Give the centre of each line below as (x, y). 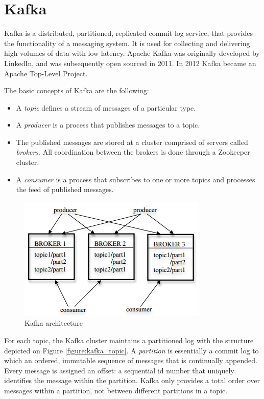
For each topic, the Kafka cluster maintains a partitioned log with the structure (129, 340)
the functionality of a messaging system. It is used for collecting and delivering (127, 43)
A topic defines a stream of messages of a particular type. (106, 107)
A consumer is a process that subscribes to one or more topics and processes (136, 179)
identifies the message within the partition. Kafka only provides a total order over (132, 380)
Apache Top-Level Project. (46, 73)
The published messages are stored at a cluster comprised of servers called (132, 142)
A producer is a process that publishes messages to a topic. (108, 125)
